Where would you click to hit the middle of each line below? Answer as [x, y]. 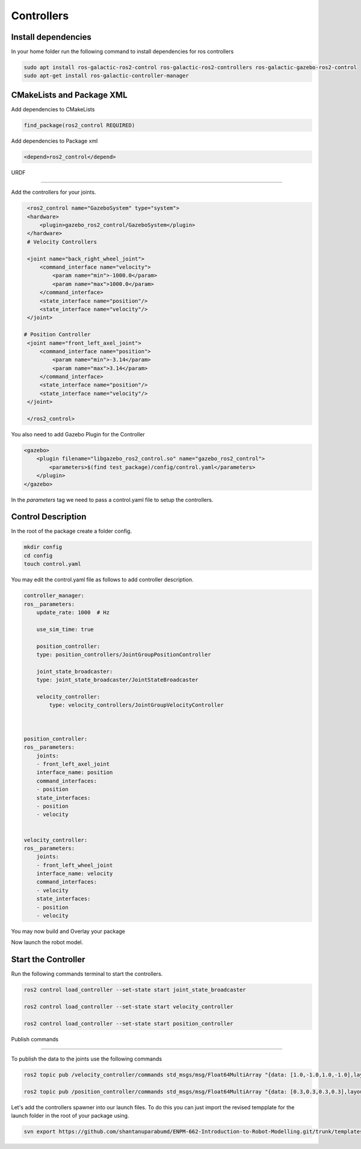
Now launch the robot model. [47, 943]
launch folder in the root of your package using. [70, 1116]
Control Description [49, 517]
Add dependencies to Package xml [54, 141]
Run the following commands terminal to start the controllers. [87, 974]
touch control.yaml [52, 564]
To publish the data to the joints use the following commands [87, 1059]
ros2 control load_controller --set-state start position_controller [128, 1024]
